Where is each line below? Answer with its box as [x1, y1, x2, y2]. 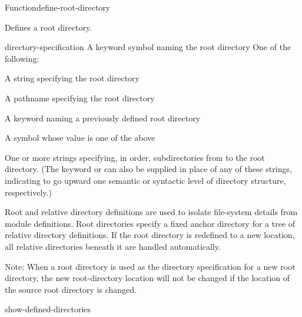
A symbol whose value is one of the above [5, 131, 155, 144]
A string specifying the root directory [5, 72, 140, 84]
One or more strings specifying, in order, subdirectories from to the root [5, 151, 265, 163]
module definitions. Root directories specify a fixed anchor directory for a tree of [5, 217, 296, 229]
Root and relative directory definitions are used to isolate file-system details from [5, 206, 298, 218]
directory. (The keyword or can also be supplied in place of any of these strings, [5, 163, 292, 175]
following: [5, 52, 39, 64]
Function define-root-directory [5, 1, 111, 13]
